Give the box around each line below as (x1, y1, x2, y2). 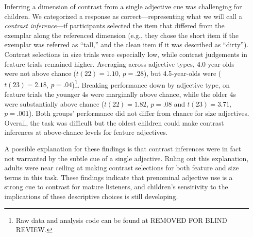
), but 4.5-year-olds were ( (144, 68, 221, 78)
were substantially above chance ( (4, 98, 104, 109)
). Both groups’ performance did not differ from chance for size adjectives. (29, 108, 249, 118)
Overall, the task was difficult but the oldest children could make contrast (4, 117, 224, 128)
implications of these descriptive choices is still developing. (4, 191, 178, 201)
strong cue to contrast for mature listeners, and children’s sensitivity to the (4, 182, 228, 192)
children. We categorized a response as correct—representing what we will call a (4, 11, 242, 21)
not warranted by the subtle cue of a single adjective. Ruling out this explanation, (4, 153, 249, 163)
